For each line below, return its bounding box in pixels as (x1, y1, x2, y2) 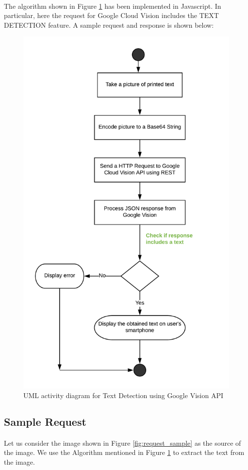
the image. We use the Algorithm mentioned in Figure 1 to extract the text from (4, 447, 245, 457)
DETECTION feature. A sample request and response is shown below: (4, 19, 214, 30)
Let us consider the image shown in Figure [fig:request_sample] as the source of (4, 437, 241, 448)
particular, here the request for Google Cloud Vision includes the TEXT (4, 10, 219, 20)
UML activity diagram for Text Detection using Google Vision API (23, 390, 223, 400)
